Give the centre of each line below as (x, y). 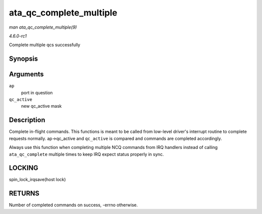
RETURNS (24, 193)
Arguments (26, 74)
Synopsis (24, 59)
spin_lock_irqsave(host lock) (37, 180)
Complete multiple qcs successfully (45, 45)
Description (27, 120)
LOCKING (24, 168)
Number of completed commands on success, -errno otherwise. (73, 205)
